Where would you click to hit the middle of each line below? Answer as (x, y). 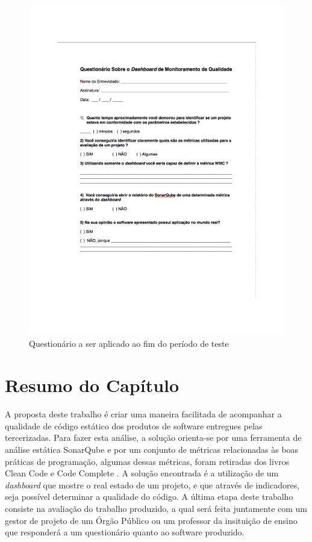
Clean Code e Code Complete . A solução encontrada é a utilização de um (142, 473)
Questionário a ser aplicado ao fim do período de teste (129, 344)
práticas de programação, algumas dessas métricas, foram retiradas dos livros (147, 461)
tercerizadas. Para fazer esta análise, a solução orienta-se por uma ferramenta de (153, 438)
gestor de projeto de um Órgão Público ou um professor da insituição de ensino (151, 520)
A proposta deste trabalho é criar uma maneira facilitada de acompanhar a (143, 414)
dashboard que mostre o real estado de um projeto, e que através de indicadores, (152, 484)
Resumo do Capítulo (92, 385)
